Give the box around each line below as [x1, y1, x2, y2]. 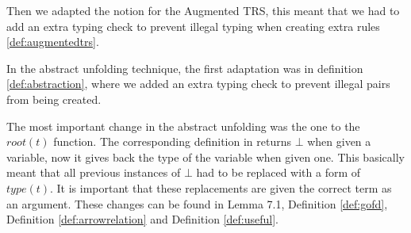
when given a [307, 133, 371, 150]
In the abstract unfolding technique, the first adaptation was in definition [6, 59, 363, 76]
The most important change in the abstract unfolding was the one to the [6, 117, 360, 134]
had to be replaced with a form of [196, 164, 361, 181]
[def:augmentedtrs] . [6, 33, 99, 50]
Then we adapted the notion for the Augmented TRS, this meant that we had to [6, 2, 400, 18]
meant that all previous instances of [6, 164, 181, 181]
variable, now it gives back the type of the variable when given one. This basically [6, 148, 405, 165]
